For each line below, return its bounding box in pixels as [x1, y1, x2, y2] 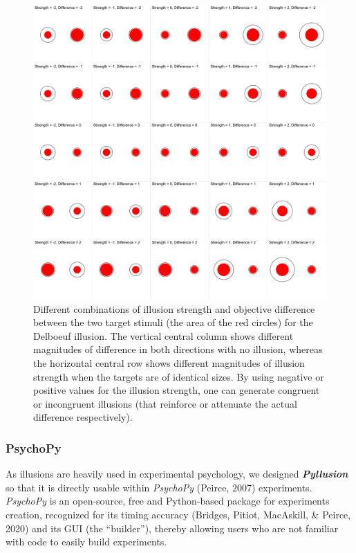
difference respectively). [33, 410, 133, 424]
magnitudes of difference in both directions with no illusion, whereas [33, 342, 323, 356]
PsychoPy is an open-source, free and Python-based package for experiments [6, 493, 330, 508]
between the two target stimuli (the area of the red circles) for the [33, 315, 313, 329]
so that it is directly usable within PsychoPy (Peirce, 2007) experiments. [6, 480, 312, 494]
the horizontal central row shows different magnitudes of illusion [33, 355, 305, 370]
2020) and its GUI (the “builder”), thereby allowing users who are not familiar [6, 520, 339, 535]
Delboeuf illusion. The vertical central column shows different [33, 328, 294, 343]
